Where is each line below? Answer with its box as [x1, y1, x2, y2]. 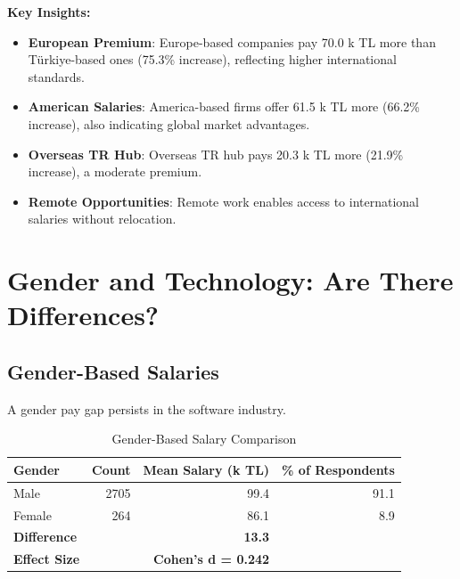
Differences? [7, 297, 160, 333]
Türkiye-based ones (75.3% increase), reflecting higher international [28, 50, 397, 69]
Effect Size [13, 550, 80, 568]
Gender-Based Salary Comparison [111, 429, 297, 448]
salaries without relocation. [28, 209, 177, 228]
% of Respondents [282, 460, 395, 478]
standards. [28, 67, 86, 86]
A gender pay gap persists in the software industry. [7, 399, 286, 418]
